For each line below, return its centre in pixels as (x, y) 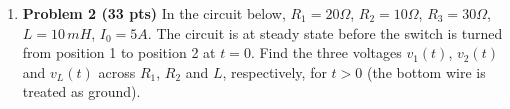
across (117, 71)
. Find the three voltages (326, 52)
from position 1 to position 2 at (119, 52)
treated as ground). (81, 91)
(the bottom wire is (426, 71)
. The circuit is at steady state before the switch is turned (325, 32)
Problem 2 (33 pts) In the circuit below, (154, 13)
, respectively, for (274, 71)
